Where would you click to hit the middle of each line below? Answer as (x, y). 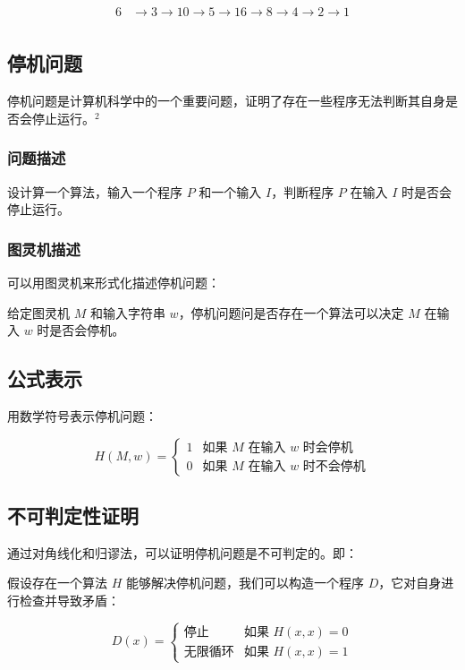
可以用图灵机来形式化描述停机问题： (114, 283)
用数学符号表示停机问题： (82, 416)
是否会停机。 (87, 330)
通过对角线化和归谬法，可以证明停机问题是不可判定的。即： (182, 552)
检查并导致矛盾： (69, 601)
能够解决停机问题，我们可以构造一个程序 (245, 583)
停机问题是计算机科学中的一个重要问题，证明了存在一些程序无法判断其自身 (226, 101)
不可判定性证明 (73, 515)
